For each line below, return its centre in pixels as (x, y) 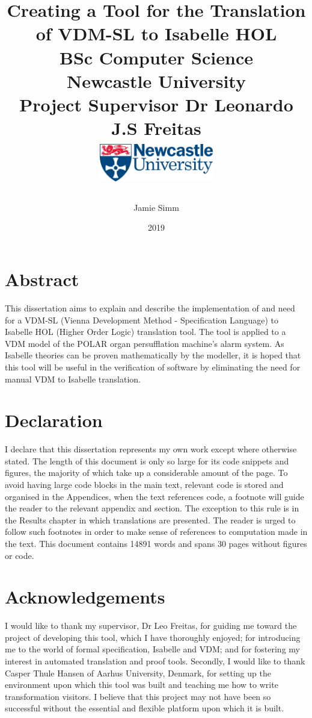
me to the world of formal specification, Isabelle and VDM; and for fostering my (152, 649)
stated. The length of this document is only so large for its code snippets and (147, 460)
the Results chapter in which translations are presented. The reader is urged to (150, 520)
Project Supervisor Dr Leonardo (156, 104)
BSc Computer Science (156, 57)
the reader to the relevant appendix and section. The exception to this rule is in (152, 508)
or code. (20, 555)
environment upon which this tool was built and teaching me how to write (142, 685)
